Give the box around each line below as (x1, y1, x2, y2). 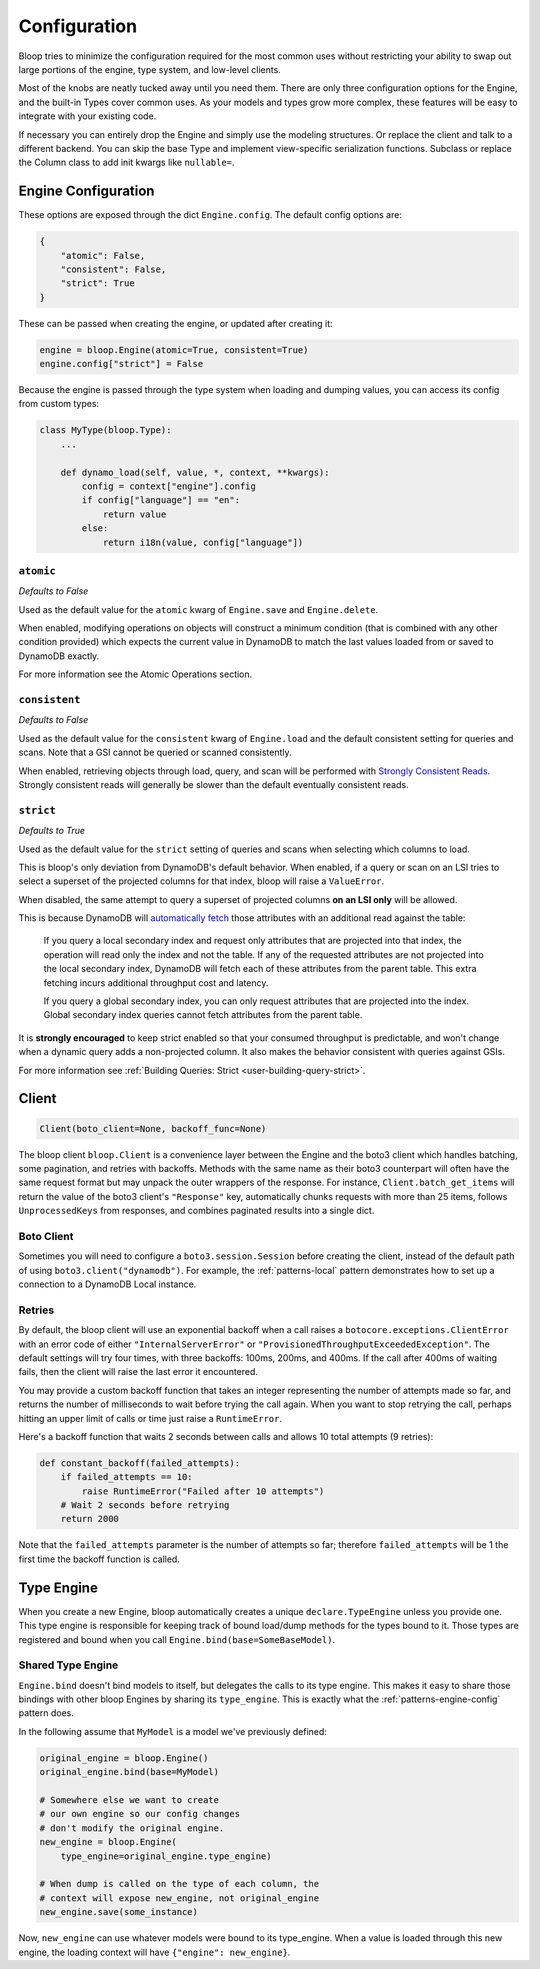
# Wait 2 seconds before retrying (60, 1500, 230, 1511)
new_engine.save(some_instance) (39, 1906, 199, 1918)
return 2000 (60, 1513, 120, 1525)
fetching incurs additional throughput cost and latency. (43, 976, 269, 989)
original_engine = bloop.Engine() (39, 1752, 209, 1764)
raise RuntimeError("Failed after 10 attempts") (81, 1485, 325, 1497)
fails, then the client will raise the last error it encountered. (18, 1366, 259, 1378)
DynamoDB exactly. (18, 650, 100, 662)
